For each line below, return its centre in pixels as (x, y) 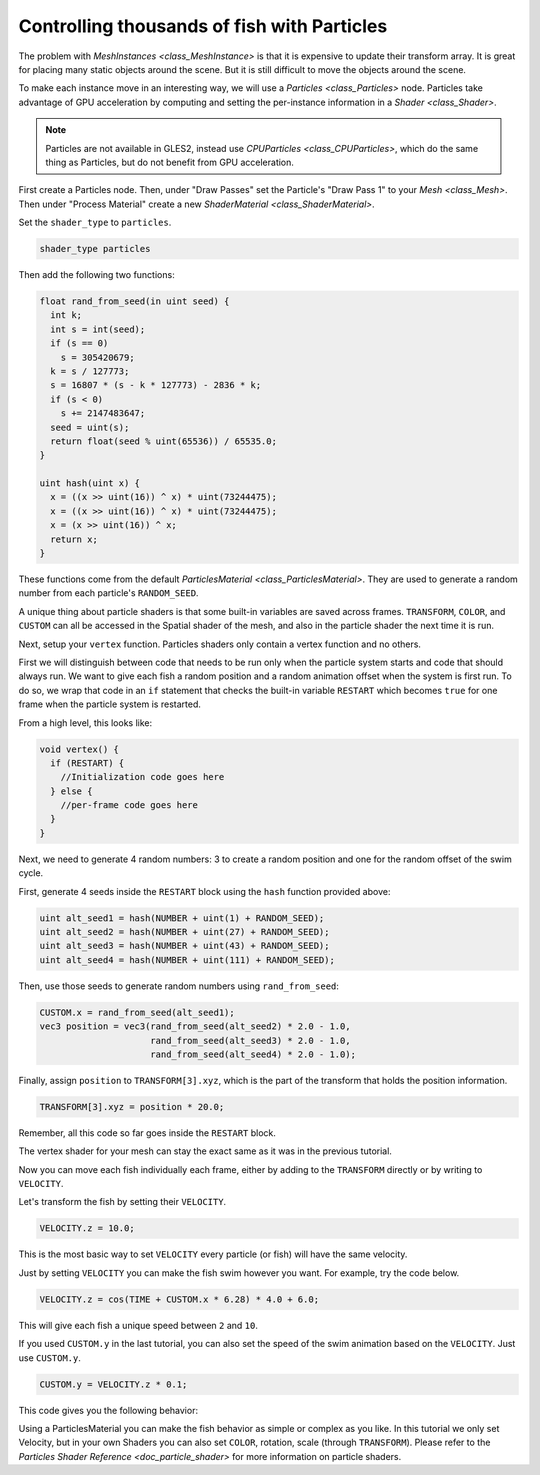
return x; (74, 539)
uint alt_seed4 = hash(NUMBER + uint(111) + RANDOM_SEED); (187, 959)
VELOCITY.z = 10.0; (87, 1228)
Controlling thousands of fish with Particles (203, 26)
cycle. (31, 873)
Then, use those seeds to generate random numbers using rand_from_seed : (179, 986)
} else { (71, 791)
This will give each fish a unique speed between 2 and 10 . (138, 1325)
